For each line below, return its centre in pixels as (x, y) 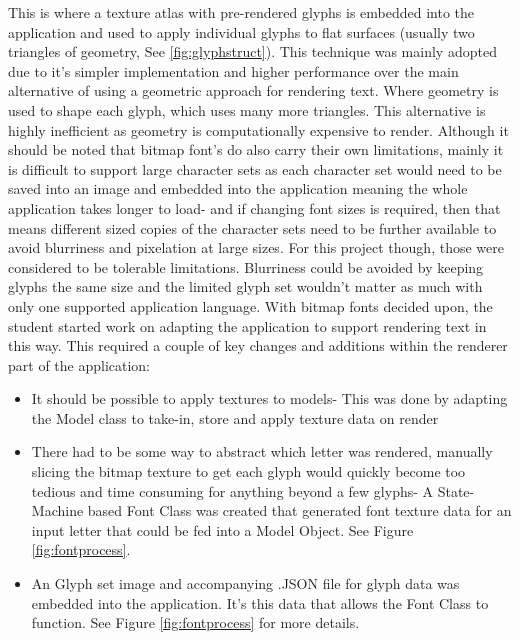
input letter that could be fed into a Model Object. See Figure (222, 529)
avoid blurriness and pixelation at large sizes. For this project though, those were (256, 247)
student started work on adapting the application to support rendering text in (247, 325)
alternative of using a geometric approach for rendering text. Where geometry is (253, 90)
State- (456, 490)
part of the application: (79, 364)
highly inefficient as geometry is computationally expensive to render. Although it (258, 129)
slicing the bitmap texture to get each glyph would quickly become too (248, 471)
